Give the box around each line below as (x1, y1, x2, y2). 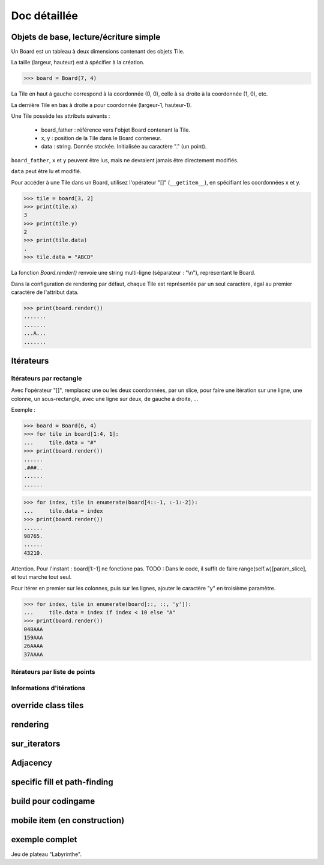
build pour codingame (11, 796, 95, 807)
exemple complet (11, 834, 77, 845)
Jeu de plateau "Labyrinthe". (11, 851, 82, 858)
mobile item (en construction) (11, 815, 125, 826)
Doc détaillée (11, 9, 78, 22)
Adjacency (11, 758, 52, 768)
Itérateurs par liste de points (11, 668, 95, 676)
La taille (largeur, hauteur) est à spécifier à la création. (11, 59, 145, 66)
